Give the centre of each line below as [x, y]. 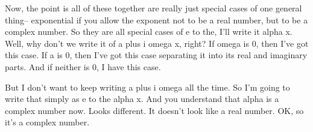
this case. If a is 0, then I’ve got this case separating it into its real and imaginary [156, 55]
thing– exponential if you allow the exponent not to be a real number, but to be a [156, 19]
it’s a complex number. [47, 122]
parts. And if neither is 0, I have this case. [83, 66]
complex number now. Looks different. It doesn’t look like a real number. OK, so [154, 110]
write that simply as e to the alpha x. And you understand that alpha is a [142, 99]
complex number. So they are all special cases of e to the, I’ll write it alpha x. [149, 31]
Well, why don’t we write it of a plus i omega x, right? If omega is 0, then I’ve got [157, 43]
